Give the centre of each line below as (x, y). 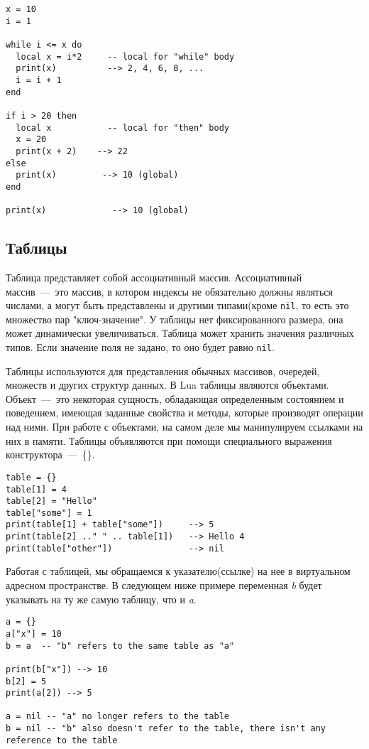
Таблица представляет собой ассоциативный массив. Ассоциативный (154, 277)
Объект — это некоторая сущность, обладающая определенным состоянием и (175, 398)
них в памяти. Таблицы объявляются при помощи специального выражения (169, 440)
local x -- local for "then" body (122, 128)
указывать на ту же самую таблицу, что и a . (101, 599)
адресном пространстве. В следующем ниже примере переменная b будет (164, 585)
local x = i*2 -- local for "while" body (125, 56)
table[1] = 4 (36, 489)
